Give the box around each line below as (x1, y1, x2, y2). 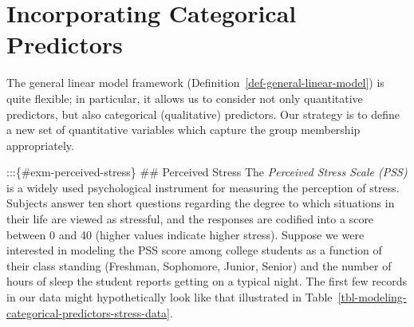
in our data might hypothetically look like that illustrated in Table (6, 289, 333, 305)
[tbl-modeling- (337, 289, 407, 305)
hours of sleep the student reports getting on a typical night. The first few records (6, 273, 407, 290)
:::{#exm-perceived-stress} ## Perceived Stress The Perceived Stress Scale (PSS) (6, 163, 408, 180)
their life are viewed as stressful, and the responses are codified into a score (6, 211, 374, 227)
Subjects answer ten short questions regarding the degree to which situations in (6, 195, 395, 211)
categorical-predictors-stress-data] (6, 304, 171, 321)
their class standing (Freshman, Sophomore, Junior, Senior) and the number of (6, 257, 392, 274)
